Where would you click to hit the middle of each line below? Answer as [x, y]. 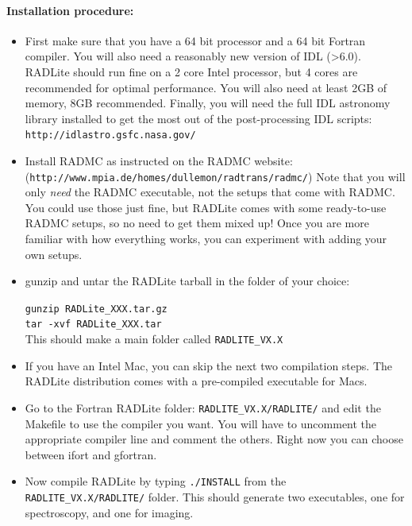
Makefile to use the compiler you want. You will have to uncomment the [201, 423]
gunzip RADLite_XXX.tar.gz [96, 309]
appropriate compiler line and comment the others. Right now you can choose [214, 439]
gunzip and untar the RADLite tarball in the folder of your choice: [187, 281]
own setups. [54, 254]
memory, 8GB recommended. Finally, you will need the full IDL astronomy [208, 103]
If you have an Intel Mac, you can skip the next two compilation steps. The [208, 365]
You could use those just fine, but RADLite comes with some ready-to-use [206, 207]
